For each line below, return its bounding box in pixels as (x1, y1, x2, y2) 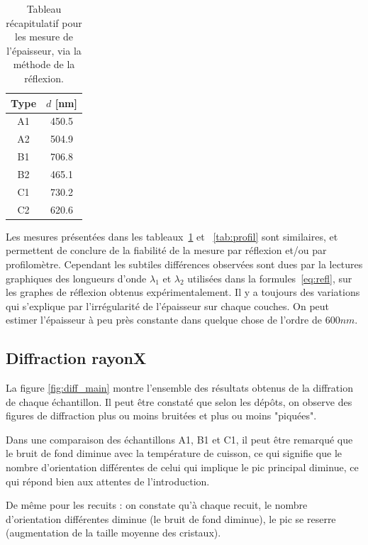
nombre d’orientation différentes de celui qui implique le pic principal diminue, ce (6, 460, 359, 475)
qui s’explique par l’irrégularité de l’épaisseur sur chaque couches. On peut (6, 298, 330, 313)
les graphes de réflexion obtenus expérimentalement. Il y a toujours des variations (6, 285, 360, 299)
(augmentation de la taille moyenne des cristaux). (6, 525, 221, 540)
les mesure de (15, 29, 73, 44)
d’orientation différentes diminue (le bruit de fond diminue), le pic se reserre (6, 511, 336, 526)
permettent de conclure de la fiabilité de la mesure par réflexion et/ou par (6, 243, 327, 258)
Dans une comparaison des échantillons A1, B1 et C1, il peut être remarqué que (6, 431, 353, 446)
